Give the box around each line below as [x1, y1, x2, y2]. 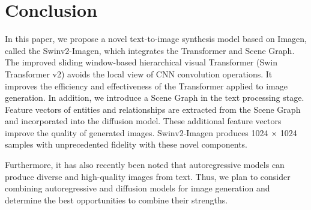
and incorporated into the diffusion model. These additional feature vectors [5, 115, 282, 127]
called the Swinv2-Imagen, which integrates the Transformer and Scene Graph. [5, 44, 295, 56]
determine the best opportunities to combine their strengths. [5, 193, 228, 206]
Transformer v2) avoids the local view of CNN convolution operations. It [5, 67, 273, 80]
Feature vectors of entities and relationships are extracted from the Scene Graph [5, 103, 301, 115]
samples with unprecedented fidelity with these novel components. [5, 138, 247, 151]
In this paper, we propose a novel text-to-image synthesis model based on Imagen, [5, 32, 307, 45]
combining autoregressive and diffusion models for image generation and [5, 182, 270, 194]
